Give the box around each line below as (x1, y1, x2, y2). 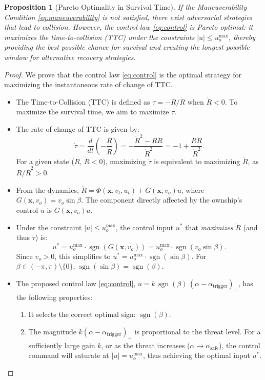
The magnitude (28, 326, 76, 336)
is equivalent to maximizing (154, 155, 240, 166)
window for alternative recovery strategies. (4, 51, 136, 62)
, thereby (228, 31, 256, 42)
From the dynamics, (16, 184, 79, 195)
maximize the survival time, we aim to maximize (16, 106, 169, 117)
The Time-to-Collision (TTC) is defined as (16, 96, 150, 107)
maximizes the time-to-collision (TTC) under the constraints (4, 31, 195, 42)
